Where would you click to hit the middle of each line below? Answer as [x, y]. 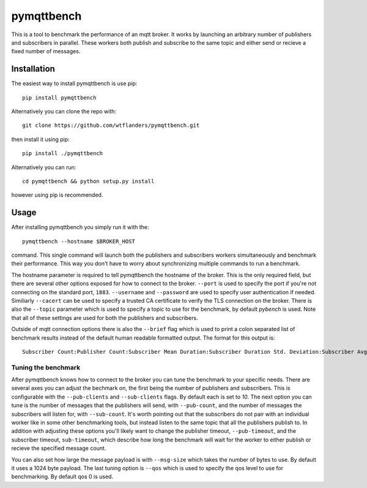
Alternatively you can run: [44, 167]
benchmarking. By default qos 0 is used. [62, 477]
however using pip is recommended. [57, 195]
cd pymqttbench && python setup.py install [88, 181]
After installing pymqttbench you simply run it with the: [80, 227]
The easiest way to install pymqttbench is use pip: [74, 83]
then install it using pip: [40, 139]
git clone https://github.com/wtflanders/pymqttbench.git [111, 125]
